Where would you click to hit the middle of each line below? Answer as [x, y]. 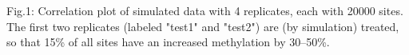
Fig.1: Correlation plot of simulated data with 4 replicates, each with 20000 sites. [205, 10]
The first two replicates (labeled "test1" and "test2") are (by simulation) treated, [203, 26]
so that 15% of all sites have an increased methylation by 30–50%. [168, 42]
